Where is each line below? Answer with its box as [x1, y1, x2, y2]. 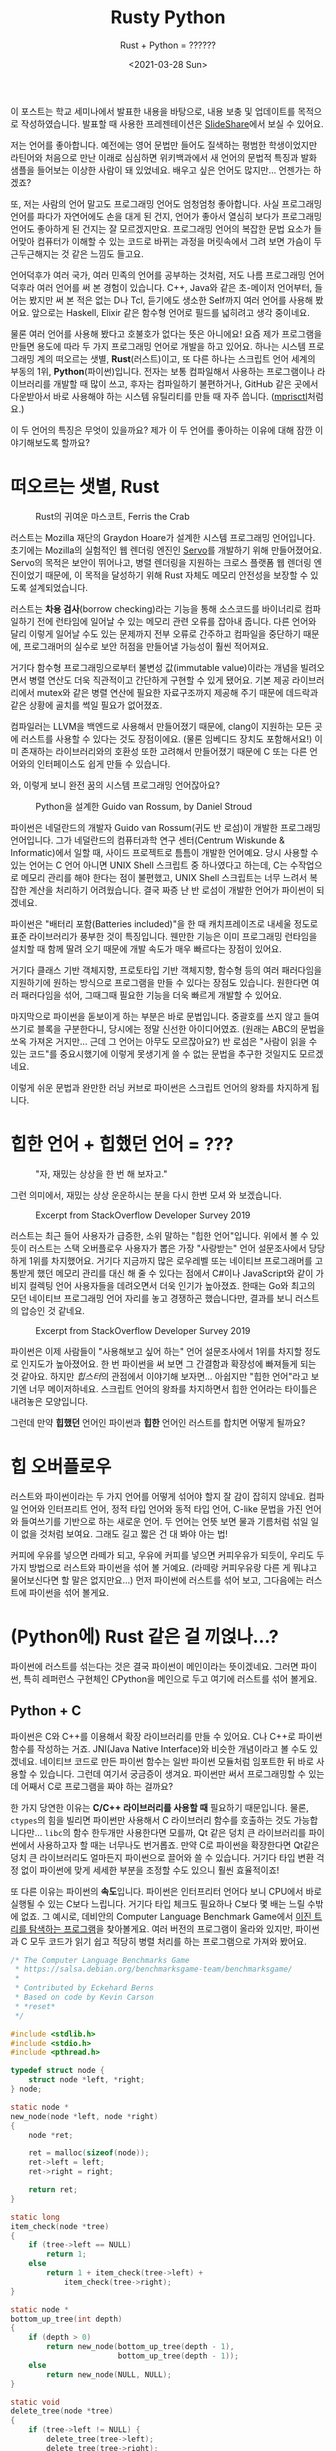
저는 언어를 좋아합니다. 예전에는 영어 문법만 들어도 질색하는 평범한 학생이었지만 [10, 139, 318, 151]
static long [10, 2212, 60, 2222]
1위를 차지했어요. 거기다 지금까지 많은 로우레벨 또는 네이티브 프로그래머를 [28, 1254, 313, 1266]
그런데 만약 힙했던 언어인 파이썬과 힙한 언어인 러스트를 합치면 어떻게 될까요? [10, 1416, 306, 1428]
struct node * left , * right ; [28, 2075, 145, 2085]
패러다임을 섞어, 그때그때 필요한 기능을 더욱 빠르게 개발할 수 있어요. [20, 989, 282, 1001]
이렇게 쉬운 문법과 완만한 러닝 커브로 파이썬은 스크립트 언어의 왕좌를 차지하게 [10, 1081, 310, 1093]
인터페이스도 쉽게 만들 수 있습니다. [36, 757, 171, 770]
